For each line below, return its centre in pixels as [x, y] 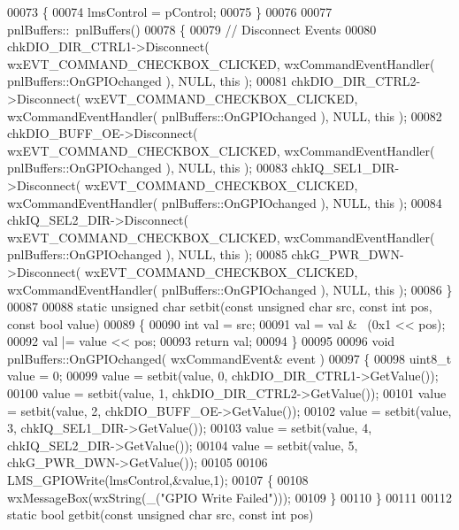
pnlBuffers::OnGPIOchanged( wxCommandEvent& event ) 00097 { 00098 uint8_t [229, 358]
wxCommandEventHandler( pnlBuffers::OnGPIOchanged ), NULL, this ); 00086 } [230, 289]
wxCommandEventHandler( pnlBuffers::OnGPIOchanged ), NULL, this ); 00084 [225, 202]
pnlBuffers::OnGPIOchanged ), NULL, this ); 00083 [147, 168]
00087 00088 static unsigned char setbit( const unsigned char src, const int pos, [220, 307]
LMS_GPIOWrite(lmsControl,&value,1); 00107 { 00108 [158, 480]
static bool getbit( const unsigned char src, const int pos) [161, 515]
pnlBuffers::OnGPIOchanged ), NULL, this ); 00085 [147, 254]
